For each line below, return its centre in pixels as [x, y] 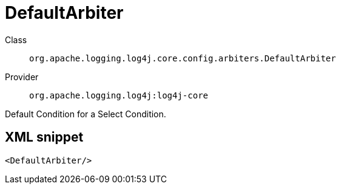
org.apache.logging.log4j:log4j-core [119, 95]
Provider [22, 77]
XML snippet [44, 137]
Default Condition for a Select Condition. [86, 114]
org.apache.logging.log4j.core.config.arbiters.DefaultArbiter [183, 58]
